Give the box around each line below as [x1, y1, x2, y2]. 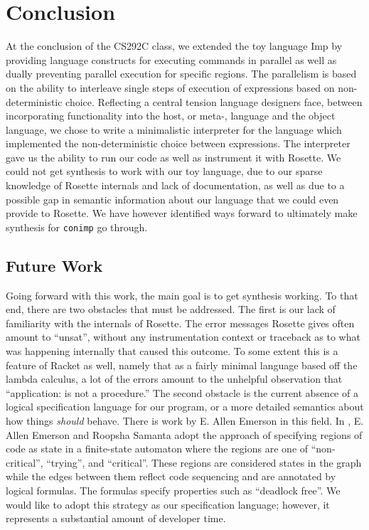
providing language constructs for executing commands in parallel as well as [6, 52, 337, 67]
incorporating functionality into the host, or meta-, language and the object [6, 108, 336, 123]
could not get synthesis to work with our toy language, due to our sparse [6, 164, 323, 179]
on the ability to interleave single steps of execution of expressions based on [6, 80, 335, 95]
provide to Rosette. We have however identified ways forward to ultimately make [6, 206, 358, 221]
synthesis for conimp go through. [6, 219, 148, 234]
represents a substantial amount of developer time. [6, 511, 226, 526]
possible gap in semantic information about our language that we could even [6, 191, 339, 206]
